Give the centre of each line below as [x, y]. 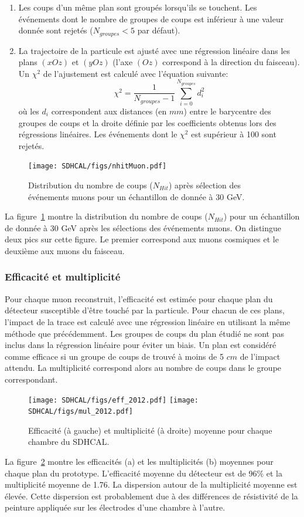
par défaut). [159, 30]
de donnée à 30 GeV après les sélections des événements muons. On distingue [143, 227]
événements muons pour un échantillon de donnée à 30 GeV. [136, 196]
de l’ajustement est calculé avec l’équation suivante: [136, 73]
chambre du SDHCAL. [69, 442]
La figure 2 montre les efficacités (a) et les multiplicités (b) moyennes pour [139, 462]
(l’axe [123, 62]
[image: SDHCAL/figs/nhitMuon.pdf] [98, 166]
